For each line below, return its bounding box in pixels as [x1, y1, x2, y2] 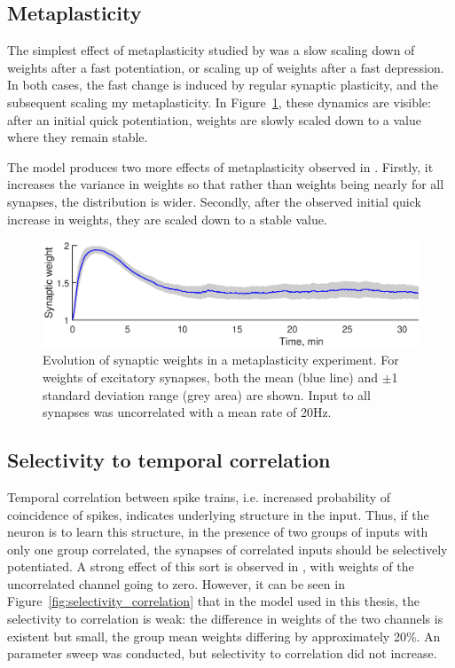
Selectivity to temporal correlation [7, 446, 331, 474]
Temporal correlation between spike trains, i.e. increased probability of [7, 487, 391, 506]
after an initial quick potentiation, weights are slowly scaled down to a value [7, 110, 421, 129]
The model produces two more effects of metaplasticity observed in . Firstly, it [7, 157, 434, 176]
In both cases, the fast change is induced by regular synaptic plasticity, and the [7, 75, 438, 94]
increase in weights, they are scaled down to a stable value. [7, 209, 327, 228]
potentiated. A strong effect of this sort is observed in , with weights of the [7, 557, 414, 576]
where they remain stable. [7, 128, 148, 146]
